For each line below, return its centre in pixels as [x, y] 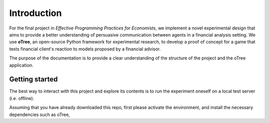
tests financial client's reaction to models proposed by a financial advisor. [85, 49]
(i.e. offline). [22, 98]
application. [21, 65]
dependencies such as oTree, [39, 114]
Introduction [35, 13]
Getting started [33, 79]
